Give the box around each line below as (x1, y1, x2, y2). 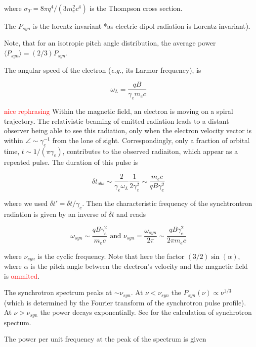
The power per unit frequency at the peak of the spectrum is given (4, 334, 207, 344)
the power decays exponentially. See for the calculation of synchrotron (40, 307, 252, 317)
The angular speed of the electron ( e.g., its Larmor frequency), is (4, 64, 201, 75)
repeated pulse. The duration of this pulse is (4, 156, 138, 167)
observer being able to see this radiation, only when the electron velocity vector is (4, 125, 252, 136)
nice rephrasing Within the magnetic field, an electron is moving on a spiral (4, 105, 233, 116)
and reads (116, 208, 146, 219)
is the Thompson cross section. (89, 3, 183, 13)
